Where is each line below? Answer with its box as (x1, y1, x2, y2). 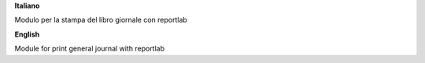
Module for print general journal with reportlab (14, 44, 165, 54)
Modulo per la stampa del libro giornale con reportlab (14, 16, 188, 25)
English (14, 30, 40, 39)
